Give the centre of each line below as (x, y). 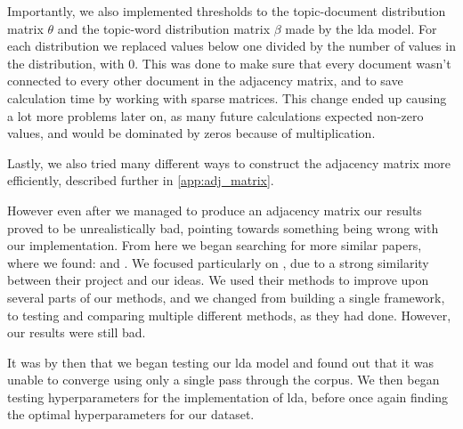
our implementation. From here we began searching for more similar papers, (215, 245)
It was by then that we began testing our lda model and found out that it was (221, 362)
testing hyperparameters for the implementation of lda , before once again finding (228, 397)
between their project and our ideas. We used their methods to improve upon (218, 280)
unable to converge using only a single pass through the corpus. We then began (223, 380)
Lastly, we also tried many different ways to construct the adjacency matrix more (229, 162)
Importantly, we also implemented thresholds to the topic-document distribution (227, 11)
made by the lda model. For (361, 28)
